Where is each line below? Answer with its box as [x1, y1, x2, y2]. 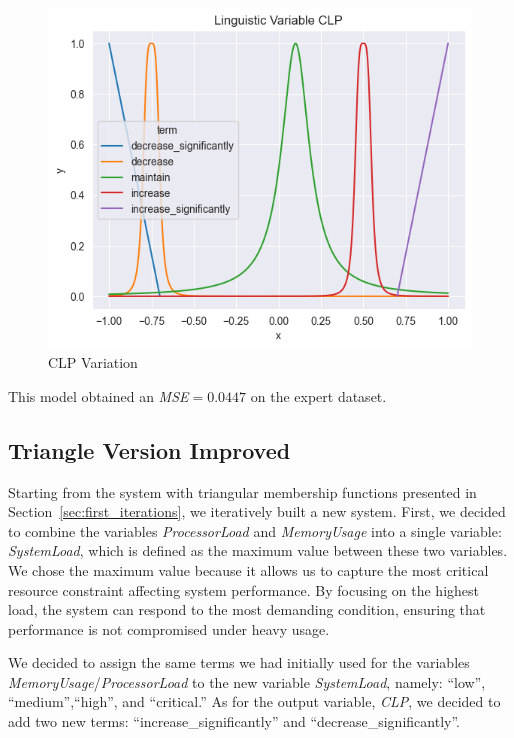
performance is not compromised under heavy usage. [8, 618, 330, 639]
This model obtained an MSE [8, 385, 189, 406]
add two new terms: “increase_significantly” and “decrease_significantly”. [8, 711, 460, 732]
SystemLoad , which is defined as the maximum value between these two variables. [8, 540, 508, 561]
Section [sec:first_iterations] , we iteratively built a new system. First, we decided [8, 501, 506, 522]
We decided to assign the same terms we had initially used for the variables [8, 652, 470, 673]
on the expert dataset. [250, 385, 387, 406]
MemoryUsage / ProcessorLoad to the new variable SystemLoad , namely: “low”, [8, 671, 486, 692]
